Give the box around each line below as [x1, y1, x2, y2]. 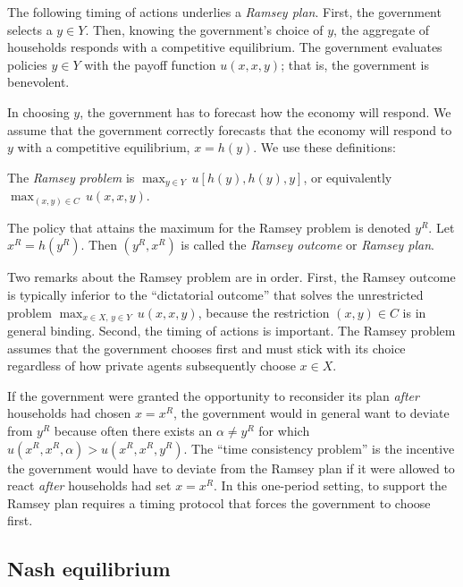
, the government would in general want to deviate [173, 404, 450, 422]
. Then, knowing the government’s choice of [85, 20, 324, 38]
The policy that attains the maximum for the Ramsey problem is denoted [7, 217, 411, 236]
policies [7, 55, 47, 73]
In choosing [7, 102, 70, 121]
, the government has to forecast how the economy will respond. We [80, 102, 451, 121]
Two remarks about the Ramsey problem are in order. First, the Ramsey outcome [7, 268, 456, 286]
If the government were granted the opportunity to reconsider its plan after [7, 386, 419, 404]
